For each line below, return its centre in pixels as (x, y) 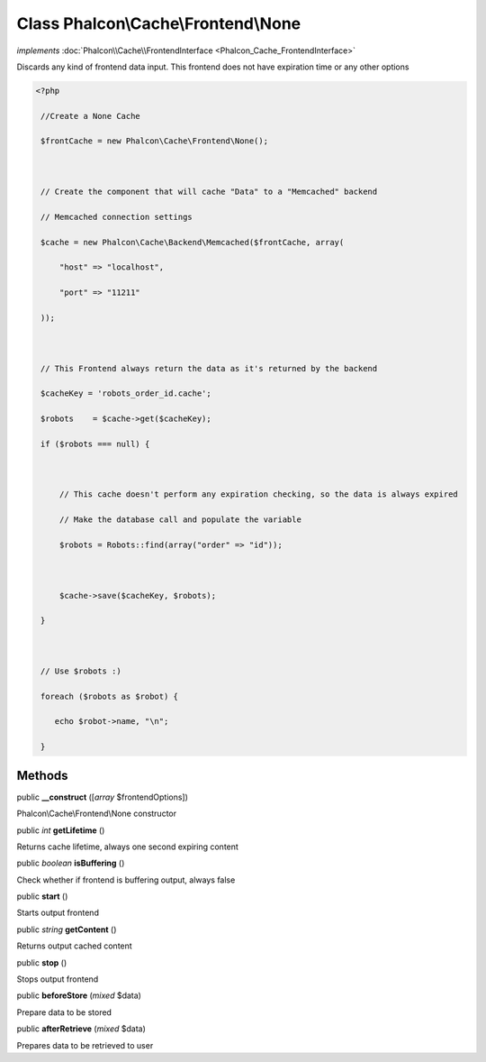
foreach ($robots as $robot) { (110, 696)
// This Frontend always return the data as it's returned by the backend (209, 368)
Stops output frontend (58, 979)
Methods (42, 775)
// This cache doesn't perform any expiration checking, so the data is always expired (258, 494)
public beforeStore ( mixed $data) (79, 995)
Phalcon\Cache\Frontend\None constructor (97, 814)
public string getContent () (67, 929)
